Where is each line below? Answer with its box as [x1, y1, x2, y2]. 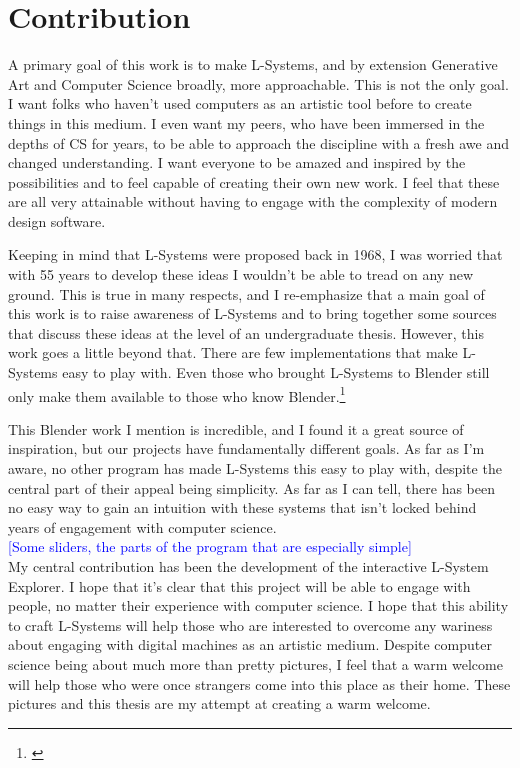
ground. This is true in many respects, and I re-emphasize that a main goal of [8, 283, 485, 304]
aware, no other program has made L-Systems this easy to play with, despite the [8, 458, 502, 479]
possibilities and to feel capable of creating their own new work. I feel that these [8, 171, 500, 192]
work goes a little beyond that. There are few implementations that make [8, 342, 458, 363]
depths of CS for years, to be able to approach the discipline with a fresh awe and [8, 132, 509, 153]
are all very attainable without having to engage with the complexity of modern [8, 191, 498, 212]
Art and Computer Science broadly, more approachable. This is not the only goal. [8, 73, 509, 94]
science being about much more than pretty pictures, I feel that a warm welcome [8, 654, 503, 674]
